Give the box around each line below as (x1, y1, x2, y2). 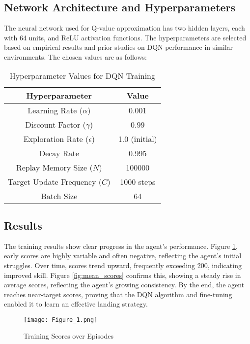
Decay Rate (39, 147, 79, 159)
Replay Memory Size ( (16, 161, 93, 173)
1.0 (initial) (118, 133, 157, 144)
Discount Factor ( (25, 118, 86, 130)
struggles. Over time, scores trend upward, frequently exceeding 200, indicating (4, 260, 242, 270)
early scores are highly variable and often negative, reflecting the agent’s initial (4, 250, 242, 261)
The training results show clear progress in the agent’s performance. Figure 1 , (4, 241, 238, 251)
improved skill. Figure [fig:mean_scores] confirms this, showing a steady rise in (4, 270, 241, 280)
